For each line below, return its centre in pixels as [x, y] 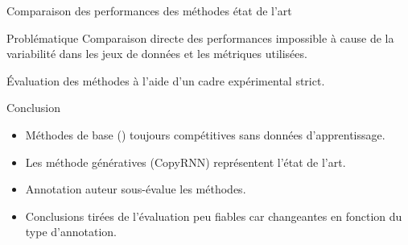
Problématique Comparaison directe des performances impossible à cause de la [200, 37]
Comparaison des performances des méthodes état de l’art [149, 10]
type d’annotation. [71, 232]
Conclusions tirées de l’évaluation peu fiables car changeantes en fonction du [214, 216]
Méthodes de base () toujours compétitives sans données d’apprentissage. [205, 134]
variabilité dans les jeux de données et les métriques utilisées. [157, 54]
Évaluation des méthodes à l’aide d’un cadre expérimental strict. [166, 80]
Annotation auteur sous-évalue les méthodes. [136, 189]
